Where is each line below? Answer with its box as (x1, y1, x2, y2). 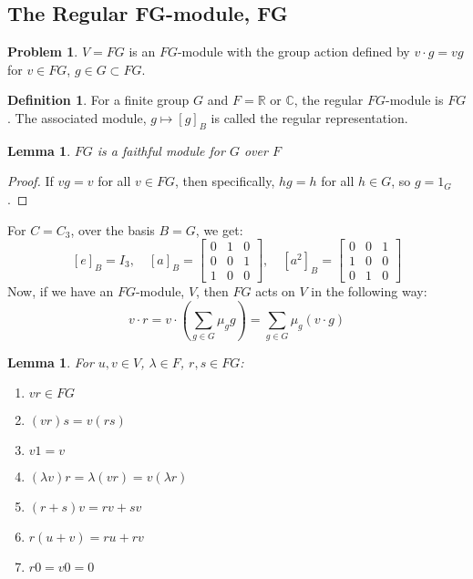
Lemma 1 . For (7, 352, 94, 371)
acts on (255, 282, 295, 301)
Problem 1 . (7, 42, 78, 61)
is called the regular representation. (211, 108, 408, 127)
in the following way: (311, 282, 427, 301)
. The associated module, (7, 108, 147, 127)
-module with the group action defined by (177, 42, 410, 61)
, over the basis (70, 220, 155, 239)
